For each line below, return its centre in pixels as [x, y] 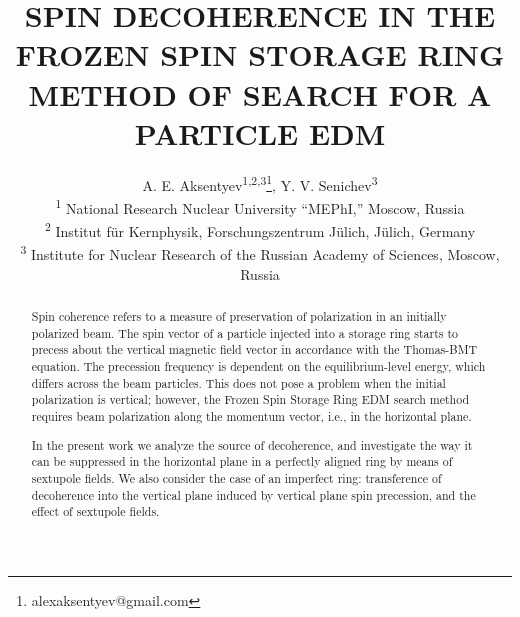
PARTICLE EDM [260, 132]
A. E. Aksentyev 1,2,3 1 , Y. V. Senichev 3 [260, 183]
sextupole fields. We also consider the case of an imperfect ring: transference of [236, 477]
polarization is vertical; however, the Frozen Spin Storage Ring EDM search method [250, 399]
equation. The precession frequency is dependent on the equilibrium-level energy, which [258, 366]
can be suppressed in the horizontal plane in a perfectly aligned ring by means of [242, 461]
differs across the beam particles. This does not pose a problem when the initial [238, 382]
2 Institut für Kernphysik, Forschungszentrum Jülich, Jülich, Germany [260, 229]
